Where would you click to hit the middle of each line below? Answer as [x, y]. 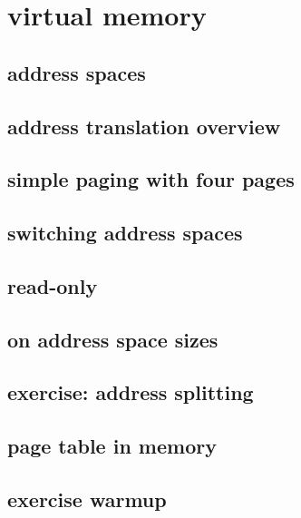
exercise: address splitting [131, 392]
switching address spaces [125, 233]
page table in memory [112, 446]
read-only [53, 285]
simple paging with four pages [151, 179]
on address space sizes [113, 339]
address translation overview [144, 126]
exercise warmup [87, 499]
